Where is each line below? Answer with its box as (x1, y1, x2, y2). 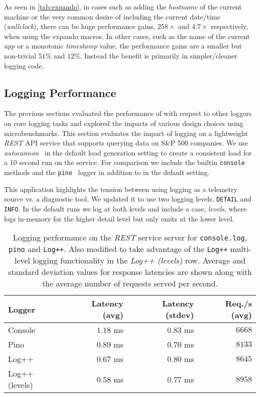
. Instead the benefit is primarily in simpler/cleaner (80, 50, 237, 60)
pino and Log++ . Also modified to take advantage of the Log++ (8, 243, 228, 255)
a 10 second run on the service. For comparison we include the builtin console (4, 157, 245, 167)
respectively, (210, 21, 248, 31)
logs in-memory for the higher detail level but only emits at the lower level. (4, 213, 234, 223)
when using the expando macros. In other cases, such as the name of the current (4, 30, 250, 41)
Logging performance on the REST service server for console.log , (13, 231, 247, 243)
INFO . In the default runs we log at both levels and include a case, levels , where (4, 203, 247, 213)
